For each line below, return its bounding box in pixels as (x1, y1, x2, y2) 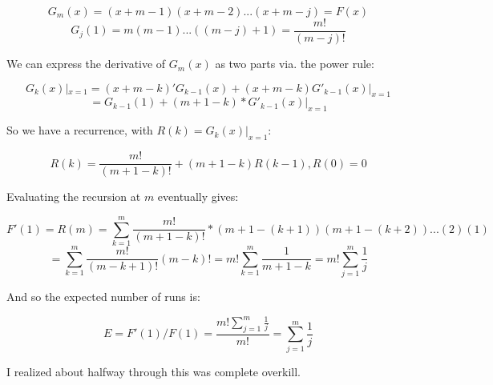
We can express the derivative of (6, 55, 166, 72)
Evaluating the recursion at (6, 188, 141, 205)
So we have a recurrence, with (6, 122, 153, 138)
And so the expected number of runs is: (6, 287, 200, 304)
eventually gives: (157, 188, 239, 205)
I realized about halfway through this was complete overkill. (6, 363, 301, 379)
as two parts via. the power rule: (215, 55, 374, 72)
